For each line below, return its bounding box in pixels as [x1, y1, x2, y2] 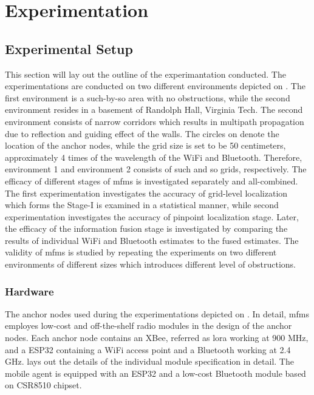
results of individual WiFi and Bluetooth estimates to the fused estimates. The [5, 234, 299, 246]
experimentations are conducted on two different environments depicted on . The [5, 79, 305, 92]
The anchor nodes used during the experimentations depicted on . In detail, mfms [5, 307, 309, 320]
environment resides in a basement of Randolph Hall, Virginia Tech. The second [5, 103, 303, 116]
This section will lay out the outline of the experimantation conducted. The [5, 67, 286, 80]
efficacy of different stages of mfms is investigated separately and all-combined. [5, 174, 298, 187]
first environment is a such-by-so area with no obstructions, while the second [5, 91, 290, 104]
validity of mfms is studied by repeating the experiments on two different [5, 246, 277, 258]
